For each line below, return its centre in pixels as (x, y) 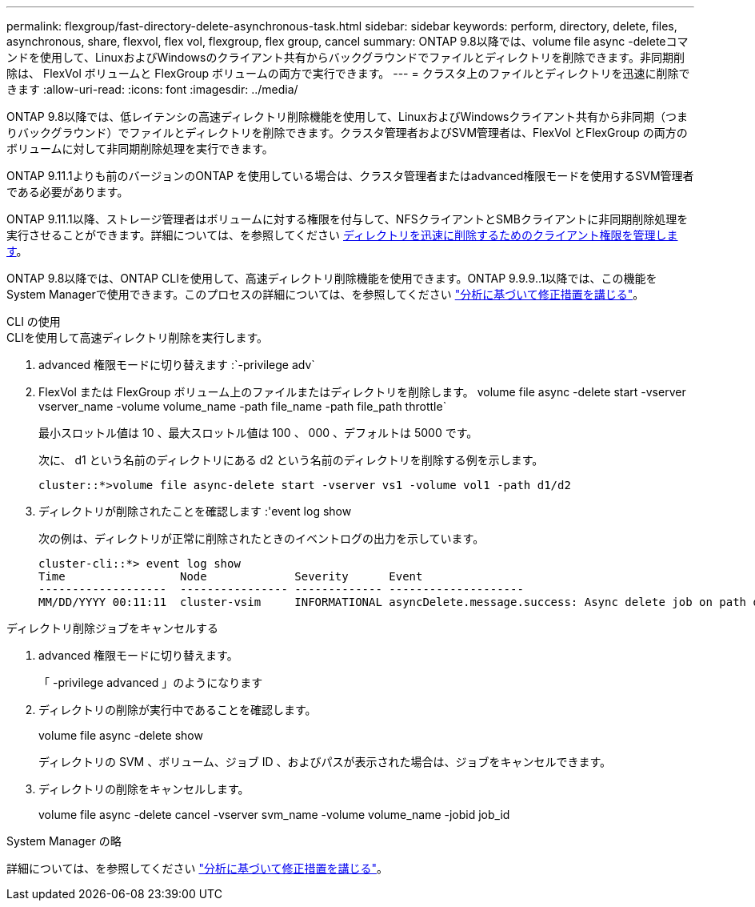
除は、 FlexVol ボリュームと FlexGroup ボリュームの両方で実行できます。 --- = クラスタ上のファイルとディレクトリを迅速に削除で (348, 73)
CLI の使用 (34, 321)
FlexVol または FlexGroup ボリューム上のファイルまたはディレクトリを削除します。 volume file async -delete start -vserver (362, 392)
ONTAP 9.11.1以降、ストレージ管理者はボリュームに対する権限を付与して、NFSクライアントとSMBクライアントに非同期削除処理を (348, 219)
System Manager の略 (64, 841)
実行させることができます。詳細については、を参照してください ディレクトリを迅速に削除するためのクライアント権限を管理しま (342, 235)
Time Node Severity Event (231, 576)
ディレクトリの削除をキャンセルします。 (144, 789)
